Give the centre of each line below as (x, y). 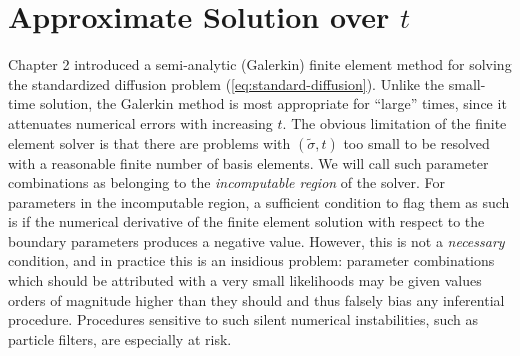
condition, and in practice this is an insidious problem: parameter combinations (251, 260)
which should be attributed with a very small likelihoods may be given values (245, 280)
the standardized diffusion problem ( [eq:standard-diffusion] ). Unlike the (226, 83)
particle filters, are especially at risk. (120, 338)
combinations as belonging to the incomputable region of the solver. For (227, 182)
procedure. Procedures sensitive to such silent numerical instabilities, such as (243, 319)
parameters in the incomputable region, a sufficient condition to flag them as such (259, 201)
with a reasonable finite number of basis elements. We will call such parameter (248, 162)
